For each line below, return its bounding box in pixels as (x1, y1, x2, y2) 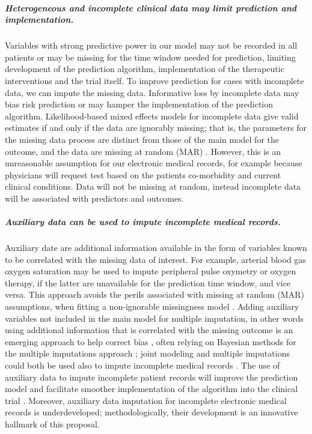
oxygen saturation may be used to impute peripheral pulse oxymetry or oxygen (5, 265, 296, 277)
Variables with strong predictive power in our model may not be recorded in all (5, 39, 298, 52)
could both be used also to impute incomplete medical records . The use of (5, 358, 280, 371)
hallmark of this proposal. (5, 417, 100, 430)
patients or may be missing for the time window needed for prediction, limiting (5, 50, 296, 63)
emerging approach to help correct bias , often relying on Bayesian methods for (5, 335, 296, 348)
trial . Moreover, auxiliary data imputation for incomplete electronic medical (5, 394, 287, 406)
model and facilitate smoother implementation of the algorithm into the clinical (5, 382, 298, 395)
